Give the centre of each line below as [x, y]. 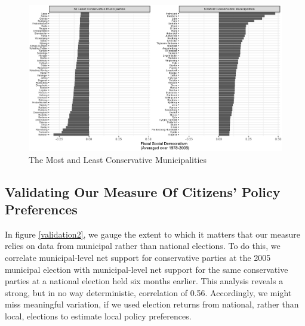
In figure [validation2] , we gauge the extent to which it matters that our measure [152, 234]
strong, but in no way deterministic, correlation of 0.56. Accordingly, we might [148, 292]
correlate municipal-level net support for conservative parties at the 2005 [138, 257]
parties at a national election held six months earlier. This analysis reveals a [144, 281]
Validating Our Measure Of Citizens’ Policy [143, 191]
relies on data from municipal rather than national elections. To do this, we [143, 246]
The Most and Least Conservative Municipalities [118, 159]
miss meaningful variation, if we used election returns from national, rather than [152, 304]
